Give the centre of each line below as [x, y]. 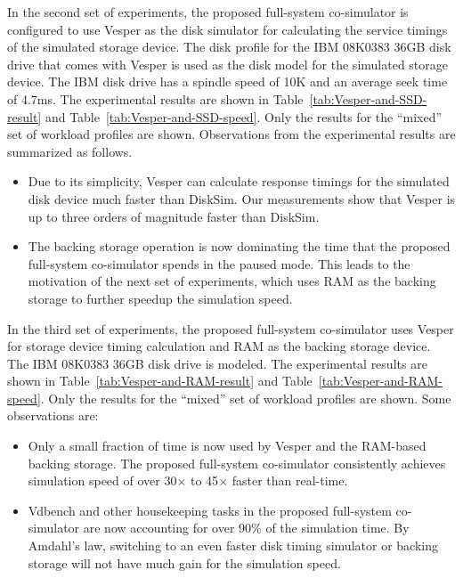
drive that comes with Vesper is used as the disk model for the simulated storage [227, 64]
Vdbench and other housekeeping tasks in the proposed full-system [210, 510]
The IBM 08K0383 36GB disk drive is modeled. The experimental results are [217, 363]
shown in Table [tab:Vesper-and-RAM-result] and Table [160, 381]
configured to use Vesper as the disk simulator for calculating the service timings [227, 29]
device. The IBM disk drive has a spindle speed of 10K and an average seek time [227, 81]
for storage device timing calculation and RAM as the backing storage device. [219, 346]
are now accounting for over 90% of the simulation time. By [246, 528]
